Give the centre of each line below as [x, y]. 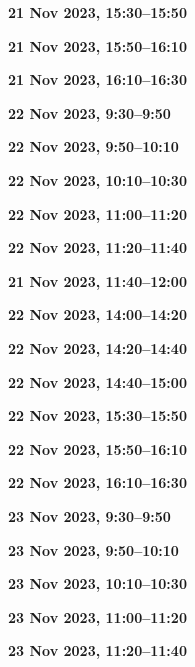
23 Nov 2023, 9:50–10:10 [93, 549]
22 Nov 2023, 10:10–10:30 [97, 179]
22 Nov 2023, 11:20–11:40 [97, 247]
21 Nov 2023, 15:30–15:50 [97, 12]
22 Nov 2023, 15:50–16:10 [97, 448]
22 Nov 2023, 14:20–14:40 [97, 347]
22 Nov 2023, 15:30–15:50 [97, 415]
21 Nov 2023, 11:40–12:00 [97, 280]
